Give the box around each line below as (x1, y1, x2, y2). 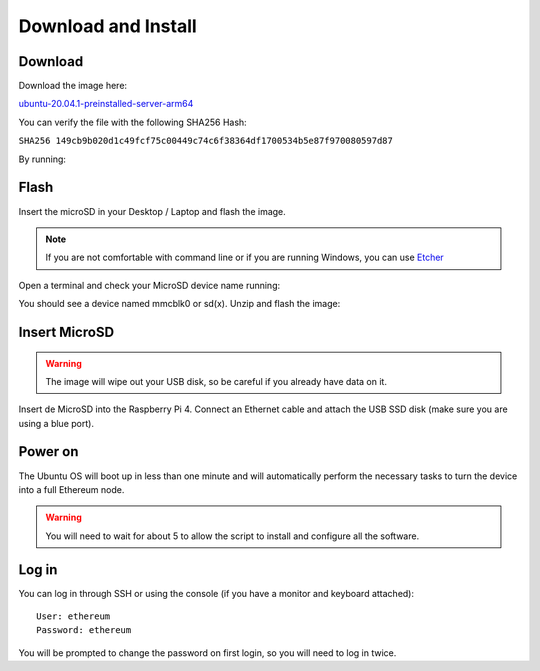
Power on (18, 443, 79, 460)
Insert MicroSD (18, 323, 115, 340)
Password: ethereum (36, 625, 132, 636)
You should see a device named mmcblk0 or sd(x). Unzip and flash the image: (18, 298, 341, 310)
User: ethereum (36, 611, 111, 622)
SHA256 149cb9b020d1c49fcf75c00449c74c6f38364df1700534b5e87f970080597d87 (18, 135, 394, 147)
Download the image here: (18, 80, 128, 92)
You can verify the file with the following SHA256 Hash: (18, 116, 247, 128)
